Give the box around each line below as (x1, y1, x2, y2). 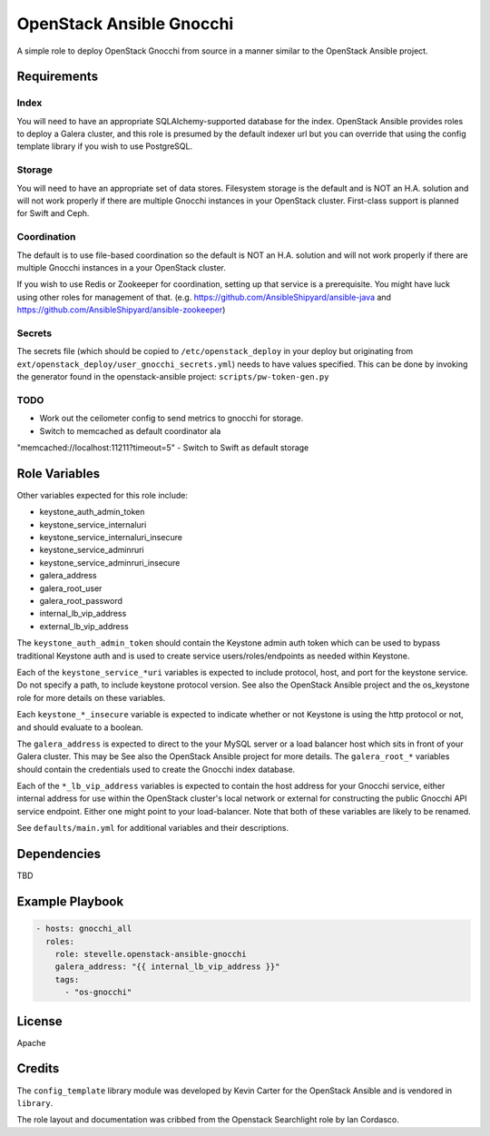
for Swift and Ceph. (16, 208, 90, 219)
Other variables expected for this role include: (16, 489, 189, 500)
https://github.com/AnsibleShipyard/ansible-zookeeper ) (16, 304, 226, 315)
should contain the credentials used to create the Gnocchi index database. (16, 764, 296, 775)
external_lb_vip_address (39, 620, 129, 631)
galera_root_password (39, 595, 122, 606)
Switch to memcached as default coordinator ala (39, 425, 221, 436)
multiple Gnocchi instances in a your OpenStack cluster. (16, 262, 226, 272)
